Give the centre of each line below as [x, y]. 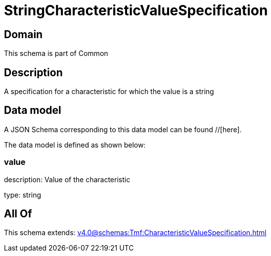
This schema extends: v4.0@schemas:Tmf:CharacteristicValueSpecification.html [135, 233]
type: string [23, 195]
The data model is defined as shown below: [75, 145]
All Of [18, 214]
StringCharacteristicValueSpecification [136, 10]
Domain [23, 34]
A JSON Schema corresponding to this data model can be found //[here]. [123, 129]
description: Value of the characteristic [67, 179]
